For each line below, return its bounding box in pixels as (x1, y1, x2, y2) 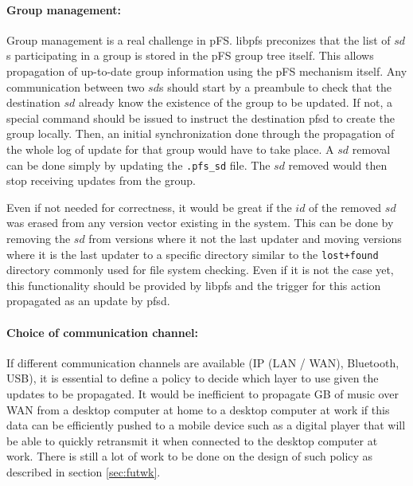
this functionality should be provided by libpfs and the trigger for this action (6, 276, 381, 293)
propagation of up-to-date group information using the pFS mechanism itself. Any (6, 62, 407, 79)
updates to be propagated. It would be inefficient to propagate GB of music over (6, 386, 399, 402)
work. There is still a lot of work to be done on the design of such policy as (6, 448, 373, 464)
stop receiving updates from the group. (6, 172, 196, 189)
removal (352, 140, 391, 157)
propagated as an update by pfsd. (6, 292, 170, 309)
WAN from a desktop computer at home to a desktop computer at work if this (6, 401, 390, 417)
